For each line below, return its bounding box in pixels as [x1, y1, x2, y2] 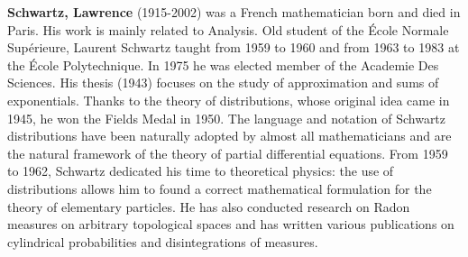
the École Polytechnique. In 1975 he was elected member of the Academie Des [7, 55, 439, 74]
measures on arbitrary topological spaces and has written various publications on [7, 215, 454, 234]
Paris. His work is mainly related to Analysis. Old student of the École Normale [7, 20, 449, 39]
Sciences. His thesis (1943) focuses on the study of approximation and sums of [7, 73, 439, 92]
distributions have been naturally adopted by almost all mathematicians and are [7, 126, 452, 145]
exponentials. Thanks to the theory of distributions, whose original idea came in [7, 90, 450, 109]
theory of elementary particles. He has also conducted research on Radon [7, 197, 410, 216]
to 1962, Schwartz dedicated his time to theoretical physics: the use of [7, 161, 394, 180]
